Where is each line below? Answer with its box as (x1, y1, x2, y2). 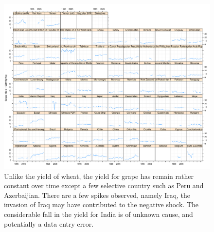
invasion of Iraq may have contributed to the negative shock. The (4, 199, 198, 210)
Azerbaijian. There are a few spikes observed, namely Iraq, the (4, 190, 191, 200)
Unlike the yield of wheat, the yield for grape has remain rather (4, 171, 194, 181)
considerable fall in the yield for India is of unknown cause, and (4, 209, 193, 219)
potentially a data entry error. (4, 218, 94, 229)
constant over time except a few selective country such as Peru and (4, 180, 204, 191)
